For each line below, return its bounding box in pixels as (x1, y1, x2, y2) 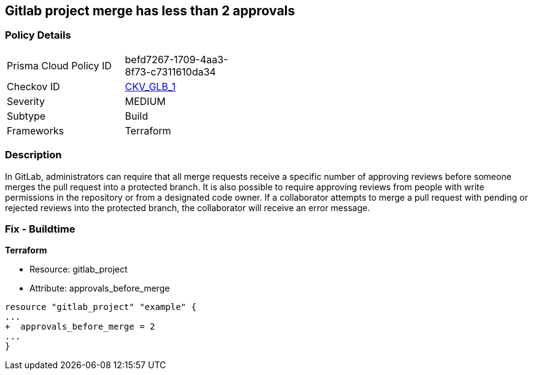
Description (5, 149, 62, 161)
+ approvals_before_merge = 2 (5, 322, 155, 332)
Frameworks (7, 124, 64, 137)
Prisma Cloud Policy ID (7, 59, 112, 72)
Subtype (7, 109, 46, 122)
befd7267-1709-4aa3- (125, 53, 228, 66)
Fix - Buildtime (5, 222, 76, 235)
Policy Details (5, 29, 71, 42)
